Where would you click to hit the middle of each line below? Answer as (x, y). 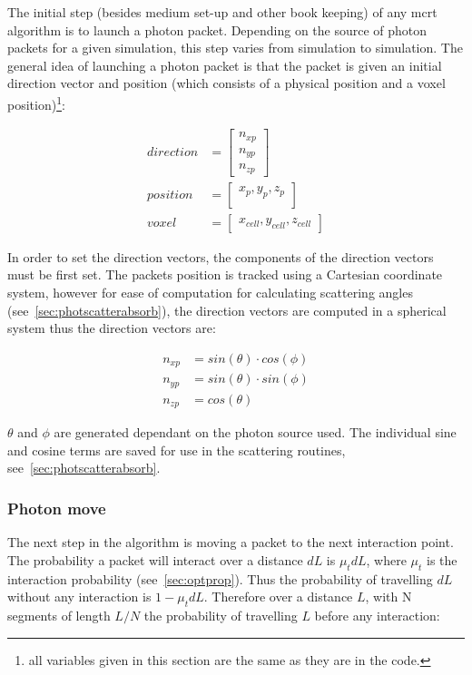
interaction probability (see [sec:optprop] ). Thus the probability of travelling (220, 578)
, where (386, 559)
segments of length (59, 615)
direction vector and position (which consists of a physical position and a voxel (226, 83)
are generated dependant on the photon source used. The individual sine (255, 432)
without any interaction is (79, 597)
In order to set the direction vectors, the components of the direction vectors (221, 256)
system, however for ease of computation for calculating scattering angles (210, 292)
